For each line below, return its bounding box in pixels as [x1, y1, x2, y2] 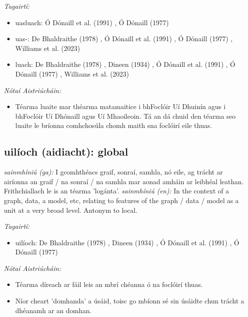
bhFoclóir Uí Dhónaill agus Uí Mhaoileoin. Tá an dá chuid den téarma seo [15, 111, 236, 121]
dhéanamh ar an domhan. [15, 305, 92, 315]
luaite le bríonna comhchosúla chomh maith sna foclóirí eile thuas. [15, 120, 212, 130]
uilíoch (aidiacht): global [4, 144, 128, 159]
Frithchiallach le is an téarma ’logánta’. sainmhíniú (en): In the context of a [4, 186, 229, 196]
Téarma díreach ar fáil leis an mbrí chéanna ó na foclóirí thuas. [15, 279, 203, 289]
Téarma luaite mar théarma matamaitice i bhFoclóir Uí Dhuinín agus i [15, 101, 226, 111]
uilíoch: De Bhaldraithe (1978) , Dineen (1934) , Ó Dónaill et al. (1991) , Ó [15, 237, 239, 247]
